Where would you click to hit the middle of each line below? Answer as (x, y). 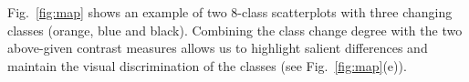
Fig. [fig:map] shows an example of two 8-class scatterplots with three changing (230, 12)
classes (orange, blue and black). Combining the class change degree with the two (235, 30)
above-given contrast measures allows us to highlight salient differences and (218, 48)
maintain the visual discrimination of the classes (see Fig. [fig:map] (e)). (207, 65)
